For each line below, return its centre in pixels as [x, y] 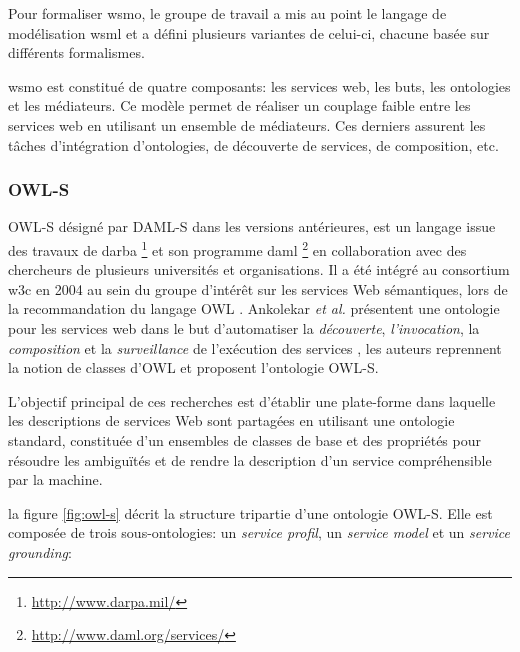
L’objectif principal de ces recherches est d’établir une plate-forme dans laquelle [252, 400]
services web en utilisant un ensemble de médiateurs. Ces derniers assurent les [247, 124]
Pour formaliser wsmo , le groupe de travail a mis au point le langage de [227, 13]
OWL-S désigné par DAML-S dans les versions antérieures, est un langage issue [252, 226]
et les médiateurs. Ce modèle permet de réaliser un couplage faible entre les [239, 105]
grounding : [40, 551]
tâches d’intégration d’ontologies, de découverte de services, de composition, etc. [253, 144]
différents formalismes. [76, 52]
